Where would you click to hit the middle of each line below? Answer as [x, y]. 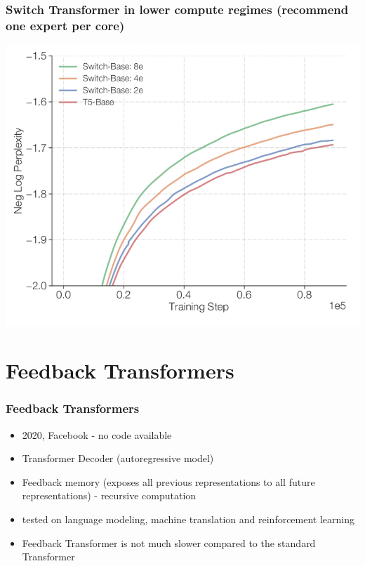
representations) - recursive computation [109, 495]
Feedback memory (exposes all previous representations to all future [168, 481]
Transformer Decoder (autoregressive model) [118, 458]
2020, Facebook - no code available [97, 434]
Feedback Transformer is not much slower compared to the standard [169, 542]
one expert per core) [65, 25]
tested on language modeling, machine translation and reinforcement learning [188, 519]
